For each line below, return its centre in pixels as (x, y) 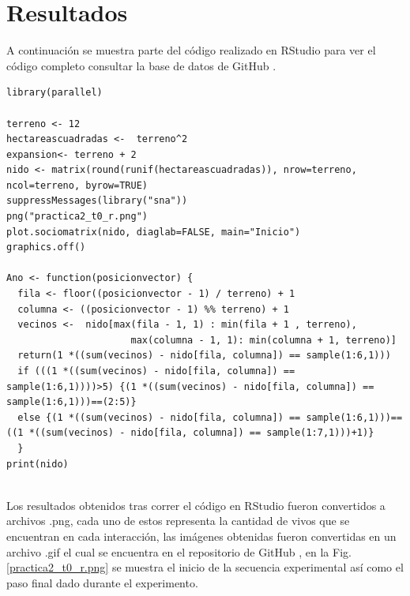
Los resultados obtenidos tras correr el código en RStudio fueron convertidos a (196, 505)
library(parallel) (55, 93)
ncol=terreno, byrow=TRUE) (77, 185)
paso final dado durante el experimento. (102, 582)
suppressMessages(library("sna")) (97, 201)
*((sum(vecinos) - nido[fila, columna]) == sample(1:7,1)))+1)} (201, 433)
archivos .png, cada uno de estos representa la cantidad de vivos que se (178, 521)
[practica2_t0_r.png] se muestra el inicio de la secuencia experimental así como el (205, 567)
